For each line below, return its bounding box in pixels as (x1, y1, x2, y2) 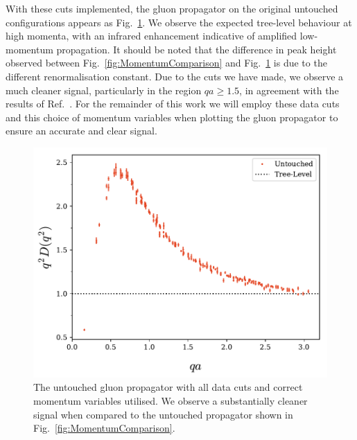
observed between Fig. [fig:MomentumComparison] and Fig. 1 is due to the (6, 55, 327, 70)
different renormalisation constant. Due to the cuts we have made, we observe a (6, 69, 344, 83)
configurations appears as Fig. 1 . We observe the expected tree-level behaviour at (6, 15, 352, 29)
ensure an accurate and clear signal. (6, 123, 157, 138)
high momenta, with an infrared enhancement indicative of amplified (6, 28, 297, 43)
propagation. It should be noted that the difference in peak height (56, 42, 337, 56)
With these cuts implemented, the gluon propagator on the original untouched (6, 1, 338, 15)
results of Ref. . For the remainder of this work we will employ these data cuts (6, 96, 340, 111)
